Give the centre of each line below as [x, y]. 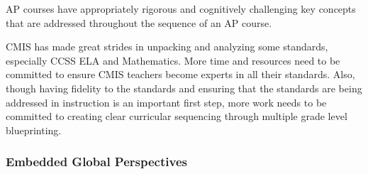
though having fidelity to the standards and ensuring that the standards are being [184, 88]
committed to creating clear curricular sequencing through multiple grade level [177, 116]
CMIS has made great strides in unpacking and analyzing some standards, [167, 47]
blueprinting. [34, 130]
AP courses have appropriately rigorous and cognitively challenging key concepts [181, 9]
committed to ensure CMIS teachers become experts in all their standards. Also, [180, 74]
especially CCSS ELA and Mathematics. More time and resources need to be [173, 60]
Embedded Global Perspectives [96, 162]
